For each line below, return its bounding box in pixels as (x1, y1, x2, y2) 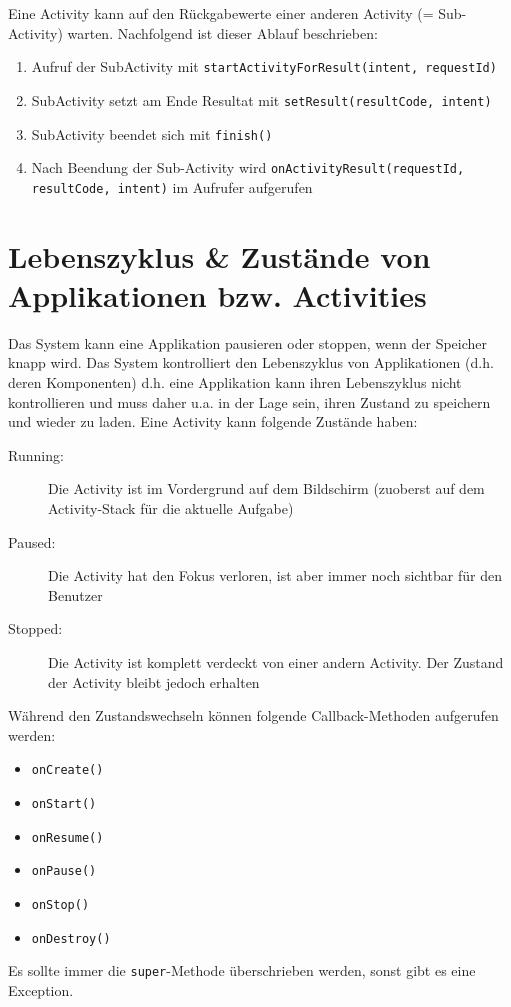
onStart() (31, 796, 97, 811)
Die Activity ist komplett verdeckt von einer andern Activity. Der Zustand (48, 651, 504, 672)
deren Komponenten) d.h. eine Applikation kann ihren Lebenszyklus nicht (8, 371, 462, 392)
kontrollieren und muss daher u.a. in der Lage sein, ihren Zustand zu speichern (8, 391, 491, 412)
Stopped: (8, 618, 63, 639)
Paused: (8, 531, 56, 552)
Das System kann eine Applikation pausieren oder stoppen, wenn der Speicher (8, 332, 488, 353)
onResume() (31, 830, 104, 845)
